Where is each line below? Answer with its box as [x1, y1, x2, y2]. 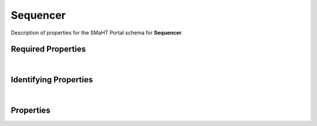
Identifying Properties [11, 75, 93, 85]
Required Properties [11, 44, 86, 54]
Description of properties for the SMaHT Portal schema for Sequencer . [11, 29, 183, 36]
